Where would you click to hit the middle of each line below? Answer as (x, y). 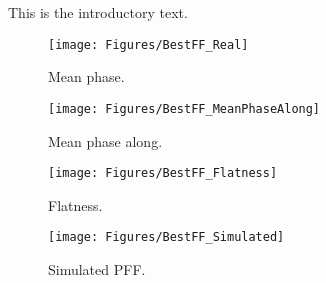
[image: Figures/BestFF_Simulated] (166, 237)
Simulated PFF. (97, 269)
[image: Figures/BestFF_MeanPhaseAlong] (184, 108)
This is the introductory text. (98, 12)
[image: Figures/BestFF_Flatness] (163, 173)
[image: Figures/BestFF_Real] (148, 44)
